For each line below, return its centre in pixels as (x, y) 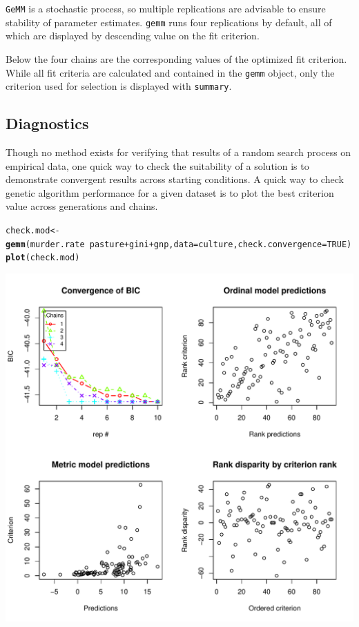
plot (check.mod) (43, 258)
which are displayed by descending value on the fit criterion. (133, 36)
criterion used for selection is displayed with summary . (119, 86)
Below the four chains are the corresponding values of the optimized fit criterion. (176, 58)
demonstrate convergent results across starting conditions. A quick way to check (175, 179)
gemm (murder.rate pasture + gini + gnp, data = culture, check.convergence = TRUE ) (179, 244)
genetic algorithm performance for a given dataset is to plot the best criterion (170, 192)
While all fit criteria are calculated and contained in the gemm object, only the (170, 72)
